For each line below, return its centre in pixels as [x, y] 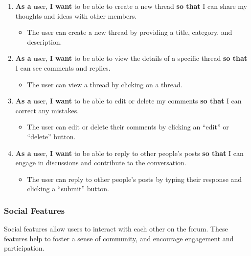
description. [45, 41]
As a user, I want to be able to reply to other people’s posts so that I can [129, 153]
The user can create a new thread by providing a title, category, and [130, 32]
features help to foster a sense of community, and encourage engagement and [119, 238]
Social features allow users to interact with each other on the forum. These [116, 229]
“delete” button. [51, 136]
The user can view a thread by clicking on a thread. [105, 84]
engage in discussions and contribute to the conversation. [101, 163]
